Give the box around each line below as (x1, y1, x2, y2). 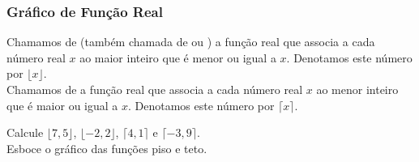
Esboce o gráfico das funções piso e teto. (6, 139, 207, 156)
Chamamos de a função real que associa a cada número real (6, 81, 303, 97)
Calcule (6, 124, 44, 141)
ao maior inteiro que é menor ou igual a (79, 49, 276, 66)
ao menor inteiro (316, 81, 399, 97)
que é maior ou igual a (6, 96, 118, 113)
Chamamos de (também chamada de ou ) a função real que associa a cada (6, 33, 375, 50)
